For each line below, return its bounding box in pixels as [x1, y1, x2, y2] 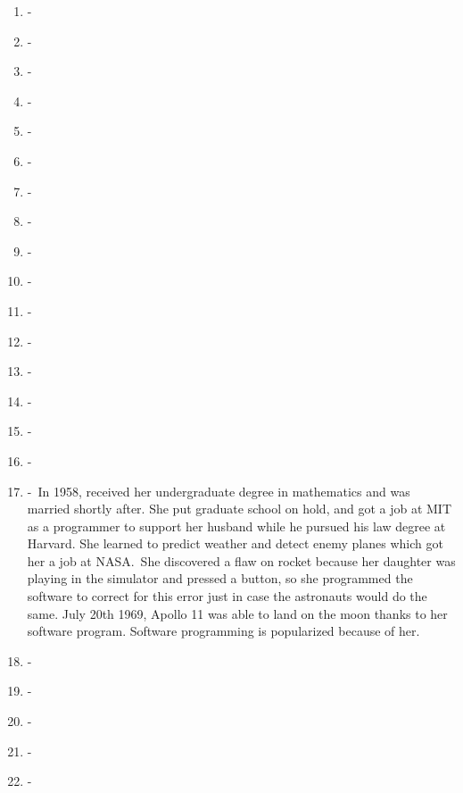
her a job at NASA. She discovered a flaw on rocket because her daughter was [27, 551, 456, 570]
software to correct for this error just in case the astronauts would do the [27, 587, 427, 605]
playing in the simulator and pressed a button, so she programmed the [27, 569, 413, 588]
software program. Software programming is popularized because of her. [27, 622, 420, 640]
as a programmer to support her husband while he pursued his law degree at [27, 516, 446, 535]
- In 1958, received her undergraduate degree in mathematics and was [27, 481, 410, 500]
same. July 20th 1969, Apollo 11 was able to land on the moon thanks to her [27, 604, 448, 622]
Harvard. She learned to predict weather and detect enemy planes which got [27, 534, 443, 553]
